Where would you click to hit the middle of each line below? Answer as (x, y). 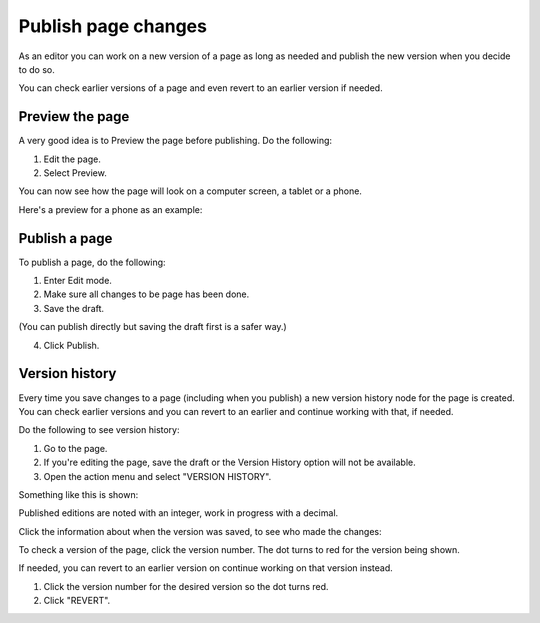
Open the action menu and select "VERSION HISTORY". (157, 476)
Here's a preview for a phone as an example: (110, 209)
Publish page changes (112, 26)
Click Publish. (71, 345)
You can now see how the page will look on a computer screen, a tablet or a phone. (190, 191)
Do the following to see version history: (99, 430)
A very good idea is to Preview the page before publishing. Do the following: (175, 141)
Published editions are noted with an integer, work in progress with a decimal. (178, 513)
